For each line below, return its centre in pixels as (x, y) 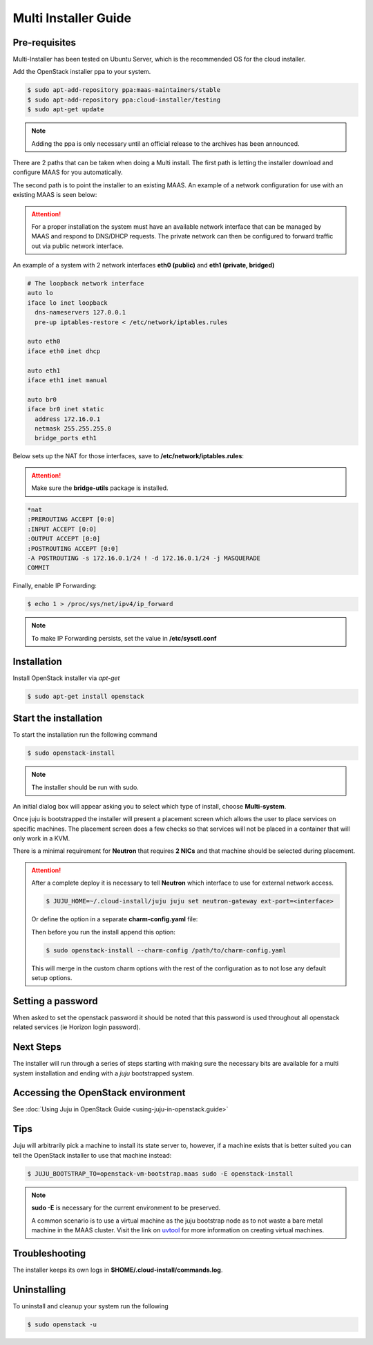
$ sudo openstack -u (62, 1324)
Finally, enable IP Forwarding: (55, 586)
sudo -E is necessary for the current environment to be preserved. (126, 1208)
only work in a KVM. (41, 838)
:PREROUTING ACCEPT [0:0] (71, 519)
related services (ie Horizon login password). (77, 1027)
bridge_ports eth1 (66, 438)
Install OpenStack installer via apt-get (66, 678)
